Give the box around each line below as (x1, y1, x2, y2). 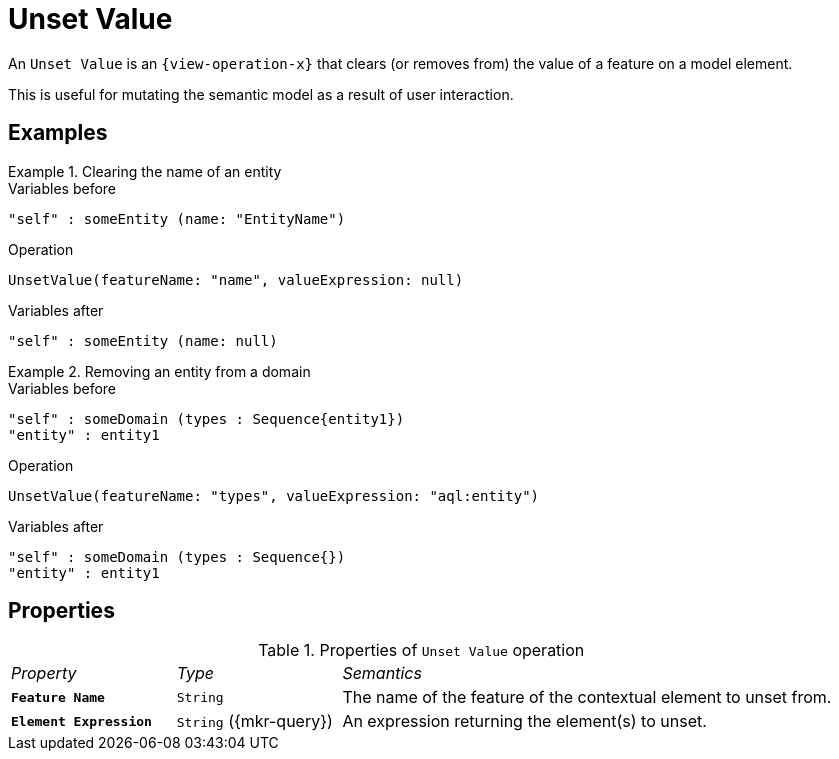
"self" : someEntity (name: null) (8, 332, 278, 349)
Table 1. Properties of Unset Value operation (258, 640, 585, 661)
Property (11, 663, 77, 684)
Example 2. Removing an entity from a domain (8, 362, 311, 380)
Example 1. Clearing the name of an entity (8, 162, 282, 180)
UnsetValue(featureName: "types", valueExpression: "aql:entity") (8, 487, 540, 504)
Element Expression (11, 713, 152, 729)
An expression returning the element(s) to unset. (342, 711, 707, 732)
